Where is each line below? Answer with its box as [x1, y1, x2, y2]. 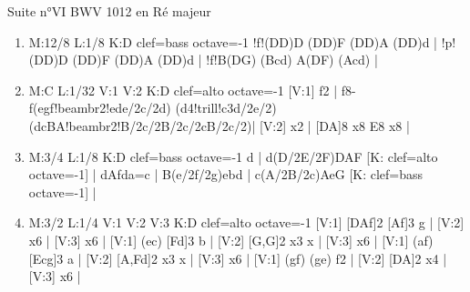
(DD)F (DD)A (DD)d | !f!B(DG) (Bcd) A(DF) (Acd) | [72, 50, 378, 69]
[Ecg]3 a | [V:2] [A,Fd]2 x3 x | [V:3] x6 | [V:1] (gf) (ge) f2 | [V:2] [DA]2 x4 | [28, 248, 447, 267]
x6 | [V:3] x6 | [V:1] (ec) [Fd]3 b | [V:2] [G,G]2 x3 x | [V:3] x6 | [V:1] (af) [28, 230, 434, 249]
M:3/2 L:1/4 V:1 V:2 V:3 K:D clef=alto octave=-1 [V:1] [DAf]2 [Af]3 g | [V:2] [28, 213, 465, 232]
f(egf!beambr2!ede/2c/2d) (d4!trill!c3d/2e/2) [28, 98, 277, 117]
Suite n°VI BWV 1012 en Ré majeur [7, 2, 211, 20]
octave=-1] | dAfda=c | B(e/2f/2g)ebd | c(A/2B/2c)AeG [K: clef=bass [28, 165, 424, 184]
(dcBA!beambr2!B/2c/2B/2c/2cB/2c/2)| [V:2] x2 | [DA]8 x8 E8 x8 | [28, 116, 410, 135]
